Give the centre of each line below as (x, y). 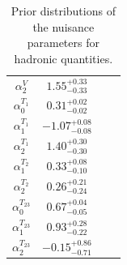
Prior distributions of (63, 11)
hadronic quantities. (63, 58)
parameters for (63, 43)
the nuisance (63, 26)
